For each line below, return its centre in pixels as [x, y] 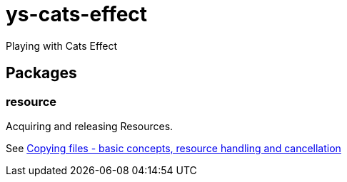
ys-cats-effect [77, 14]
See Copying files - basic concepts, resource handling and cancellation [173, 148]
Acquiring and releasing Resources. [90, 126]
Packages [41, 73]
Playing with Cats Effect [62, 45]
